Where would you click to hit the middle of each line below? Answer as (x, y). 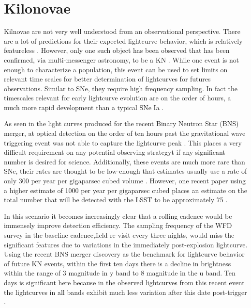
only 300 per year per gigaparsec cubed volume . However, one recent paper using (125, 181)
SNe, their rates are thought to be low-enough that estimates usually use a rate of (125, 171)
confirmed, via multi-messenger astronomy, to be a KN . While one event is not (122, 59)
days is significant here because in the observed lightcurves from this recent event (124, 282)
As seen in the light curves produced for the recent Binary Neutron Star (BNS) (121, 123)
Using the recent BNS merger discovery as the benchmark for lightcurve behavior (124, 254)
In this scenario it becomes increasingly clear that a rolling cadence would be (118, 216)
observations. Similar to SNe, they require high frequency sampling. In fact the (121, 88)
